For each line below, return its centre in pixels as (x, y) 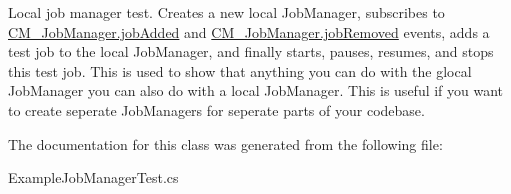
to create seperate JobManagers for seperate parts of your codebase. (216, 109)
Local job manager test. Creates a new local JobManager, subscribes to (226, 12)
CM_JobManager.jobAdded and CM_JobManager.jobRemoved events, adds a (249, 31)
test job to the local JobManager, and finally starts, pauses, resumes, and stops (251, 51)
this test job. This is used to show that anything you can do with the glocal (240, 70)
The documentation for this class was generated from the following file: (225, 143)
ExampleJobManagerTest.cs (93, 177)
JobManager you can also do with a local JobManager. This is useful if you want (256, 90)
